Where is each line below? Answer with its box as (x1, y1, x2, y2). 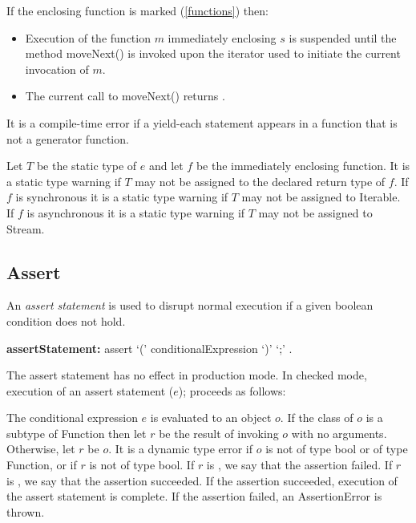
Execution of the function (25, 29, 151, 46)
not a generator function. (6, 130, 129, 147)
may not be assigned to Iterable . (241, 189, 401, 205)
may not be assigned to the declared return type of (135, 172, 386, 189)
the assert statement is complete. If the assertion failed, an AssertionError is (6, 488, 382, 505)
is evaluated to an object (150, 409, 272, 426)
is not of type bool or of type (265, 440, 408, 457)
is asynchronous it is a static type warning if (26, 204, 245, 221)
